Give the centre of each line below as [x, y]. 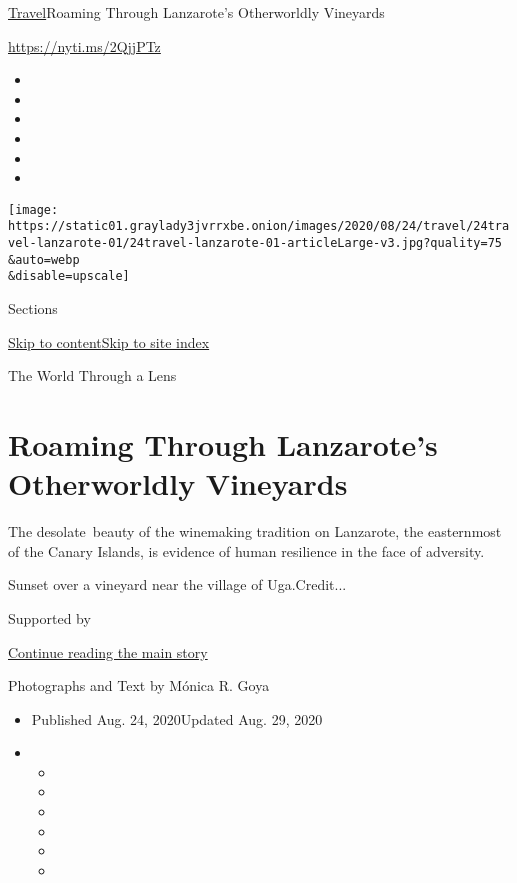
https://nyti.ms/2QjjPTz [84, 45]
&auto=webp [44, 259]
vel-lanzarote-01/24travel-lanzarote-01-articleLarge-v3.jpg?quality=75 [255, 243]
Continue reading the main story [108, 651]
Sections [33, 308]
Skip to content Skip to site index [109, 341]
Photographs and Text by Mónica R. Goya [139, 685]
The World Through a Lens [92, 375]
